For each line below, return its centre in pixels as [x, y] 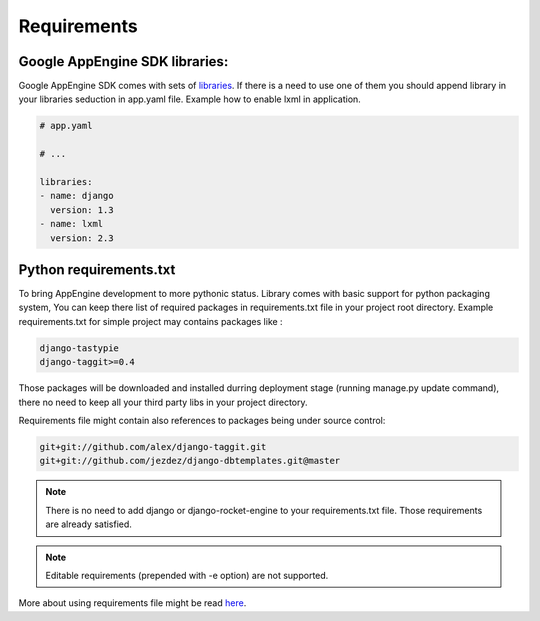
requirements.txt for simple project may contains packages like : [151, 321]
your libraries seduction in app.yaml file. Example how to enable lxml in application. [190, 99]
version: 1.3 [82, 209]
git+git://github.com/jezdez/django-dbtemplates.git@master [190, 461]
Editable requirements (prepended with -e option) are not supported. [187, 575]
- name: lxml [71, 224]
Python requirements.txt [97, 269]
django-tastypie [79, 348]
